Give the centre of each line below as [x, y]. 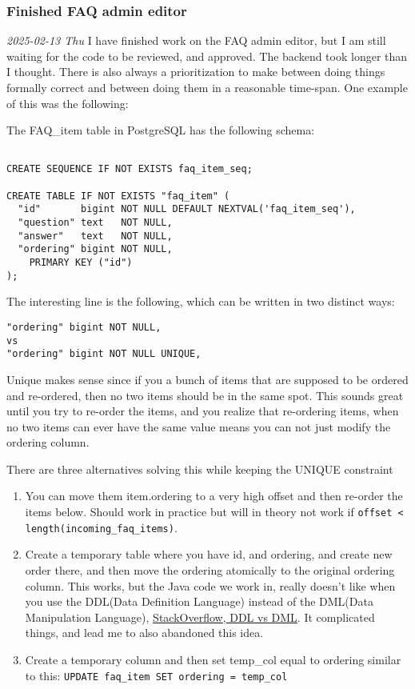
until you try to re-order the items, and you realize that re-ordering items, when [203, 411]
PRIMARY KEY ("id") [81, 263]
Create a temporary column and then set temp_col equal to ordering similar [213, 659]
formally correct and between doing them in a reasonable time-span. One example [207, 87]
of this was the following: [68, 103]
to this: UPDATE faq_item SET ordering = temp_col [156, 675]
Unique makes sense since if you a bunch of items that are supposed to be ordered [207, 379]
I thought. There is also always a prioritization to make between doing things [196, 72]
